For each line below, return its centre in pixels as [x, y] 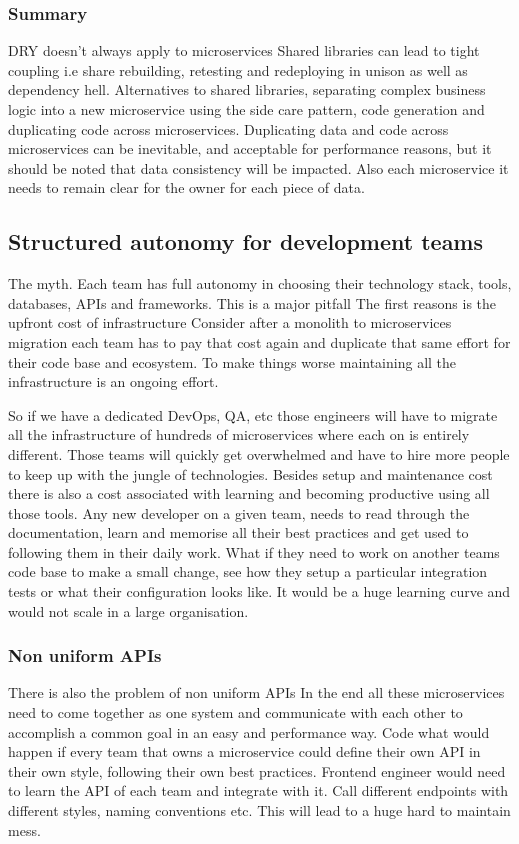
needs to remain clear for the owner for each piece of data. [186, 187]
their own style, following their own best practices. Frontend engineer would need [257, 770]
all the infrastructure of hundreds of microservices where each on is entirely [239, 434]
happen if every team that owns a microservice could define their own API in [244, 751]
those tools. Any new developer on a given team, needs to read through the [239, 512]
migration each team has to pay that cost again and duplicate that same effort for [259, 341]
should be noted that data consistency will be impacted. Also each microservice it [258, 167]
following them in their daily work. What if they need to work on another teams [254, 551]
